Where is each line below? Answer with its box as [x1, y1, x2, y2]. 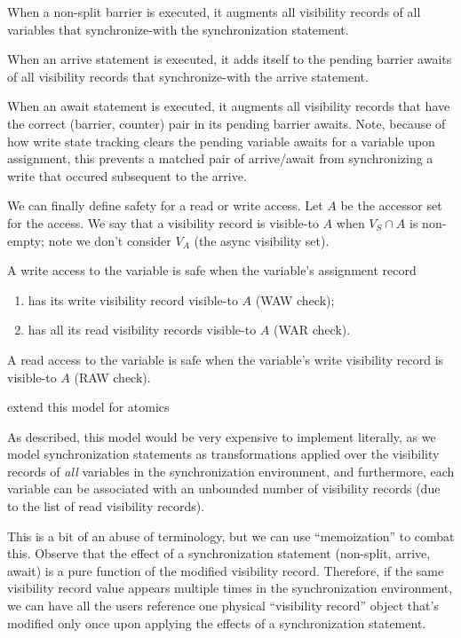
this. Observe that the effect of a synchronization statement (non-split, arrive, [7, 544, 431, 563]
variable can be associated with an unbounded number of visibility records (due [7, 479, 441, 498]
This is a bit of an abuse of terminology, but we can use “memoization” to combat [7, 526, 455, 545]
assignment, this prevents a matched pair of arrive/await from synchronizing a [7, 149, 433, 168]
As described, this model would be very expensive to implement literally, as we [7, 427, 436, 445]
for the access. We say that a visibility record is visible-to [7, 213, 319, 232]
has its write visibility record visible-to [28, 290, 238, 309]
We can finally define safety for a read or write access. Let [7, 196, 323, 215]
